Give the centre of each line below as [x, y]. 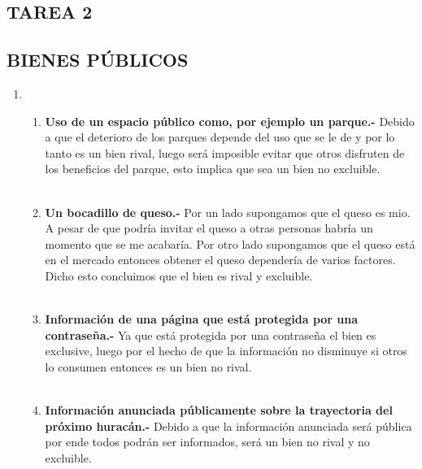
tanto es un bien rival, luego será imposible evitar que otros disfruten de [225, 152]
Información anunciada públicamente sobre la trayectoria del [219, 410]
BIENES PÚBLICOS [98, 60]
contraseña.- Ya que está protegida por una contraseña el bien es [211, 334]
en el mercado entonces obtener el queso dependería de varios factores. [220, 260]
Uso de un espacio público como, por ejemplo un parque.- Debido [230, 121]
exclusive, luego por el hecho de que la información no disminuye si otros [226, 351]
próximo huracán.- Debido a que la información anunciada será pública [228, 426]
